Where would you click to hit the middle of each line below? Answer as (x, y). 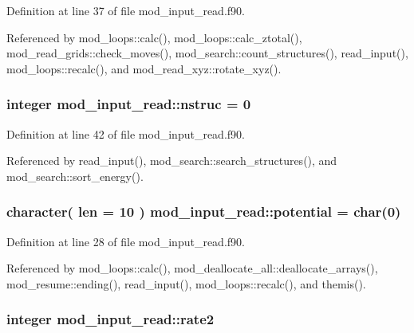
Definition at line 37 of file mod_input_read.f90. (126, 10)
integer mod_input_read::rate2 (110, 319)
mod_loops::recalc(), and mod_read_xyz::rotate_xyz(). (144, 68)
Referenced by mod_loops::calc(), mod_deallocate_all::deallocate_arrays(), (192, 268)
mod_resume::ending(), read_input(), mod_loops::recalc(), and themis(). (186, 283)
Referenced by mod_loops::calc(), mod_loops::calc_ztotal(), (154, 37)
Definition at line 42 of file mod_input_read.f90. (126, 133)
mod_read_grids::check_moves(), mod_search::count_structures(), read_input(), (207, 53)
